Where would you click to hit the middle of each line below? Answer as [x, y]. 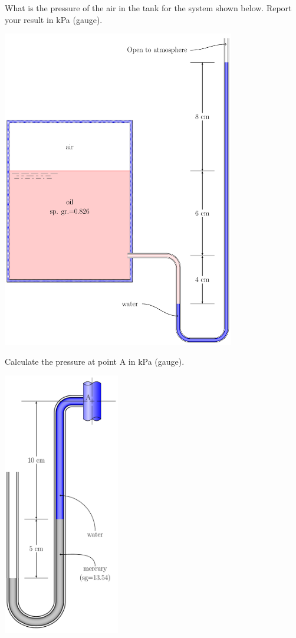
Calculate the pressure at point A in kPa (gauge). [95, 361]
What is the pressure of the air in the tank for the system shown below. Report [148, 8]
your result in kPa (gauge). [54, 19]
